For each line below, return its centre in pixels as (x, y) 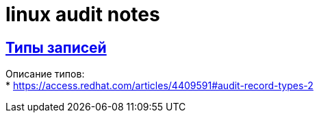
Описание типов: (45, 74)
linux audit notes (83, 14)
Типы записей (56, 47)
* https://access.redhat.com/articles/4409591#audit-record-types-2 (159, 86)
